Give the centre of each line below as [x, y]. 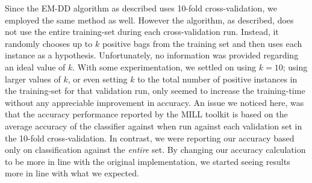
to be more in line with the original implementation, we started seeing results [148, 161]
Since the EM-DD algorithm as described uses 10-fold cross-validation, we [141, 8]
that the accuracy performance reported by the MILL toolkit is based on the [146, 114]
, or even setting [98, 79]
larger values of [33, 79]
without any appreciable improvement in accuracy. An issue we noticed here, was [154, 102]
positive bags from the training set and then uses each [202, 43]
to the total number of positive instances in [217, 79]
